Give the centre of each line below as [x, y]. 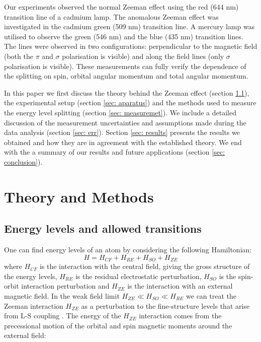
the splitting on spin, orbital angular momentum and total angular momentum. [126, 76]
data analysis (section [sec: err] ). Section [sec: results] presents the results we [122, 132]
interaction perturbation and [65, 286]
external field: [25, 335]
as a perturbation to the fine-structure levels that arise [165, 305]
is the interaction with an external [180, 286]
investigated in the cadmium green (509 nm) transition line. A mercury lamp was [129, 26]
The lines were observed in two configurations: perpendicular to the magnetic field [131, 46]
